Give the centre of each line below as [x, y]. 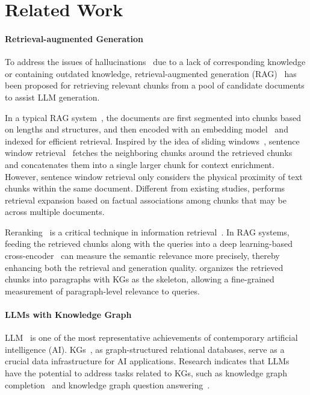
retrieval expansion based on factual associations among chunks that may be [146, 200]
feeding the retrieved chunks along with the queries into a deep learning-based [149, 244]
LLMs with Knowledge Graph [68, 315]
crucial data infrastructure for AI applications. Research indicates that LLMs [147, 361]
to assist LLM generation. [52, 97]
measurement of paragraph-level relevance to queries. [102, 291]
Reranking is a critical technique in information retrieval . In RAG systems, [147, 232]
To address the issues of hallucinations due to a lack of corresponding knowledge [155, 62]
